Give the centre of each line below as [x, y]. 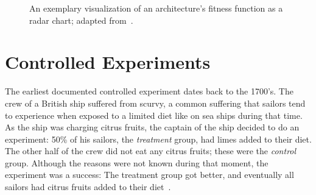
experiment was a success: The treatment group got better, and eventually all [149, 175]
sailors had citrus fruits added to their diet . [88, 187]
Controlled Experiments [108, 62]
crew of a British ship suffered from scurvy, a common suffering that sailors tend [155, 103]
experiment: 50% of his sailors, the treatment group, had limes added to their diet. [158, 139]
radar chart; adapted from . [81, 20]
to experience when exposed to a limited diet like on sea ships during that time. [154, 115]
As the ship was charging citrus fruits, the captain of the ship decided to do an [152, 127]
